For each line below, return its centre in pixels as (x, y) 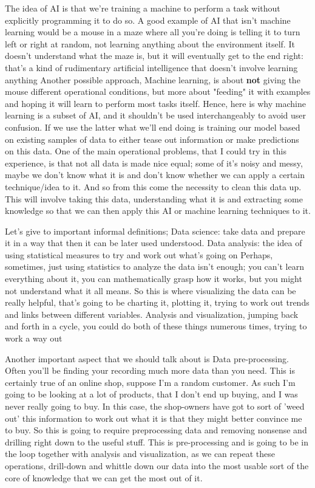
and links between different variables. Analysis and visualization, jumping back (152, 314)
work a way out (34, 338)
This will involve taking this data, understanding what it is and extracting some (154, 198)
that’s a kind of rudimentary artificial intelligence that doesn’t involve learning (151, 67)
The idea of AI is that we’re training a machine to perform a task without (143, 8)
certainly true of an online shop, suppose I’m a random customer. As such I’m (150, 382)
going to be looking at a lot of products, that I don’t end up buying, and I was (151, 394)
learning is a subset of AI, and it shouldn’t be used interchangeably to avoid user (156, 115)
